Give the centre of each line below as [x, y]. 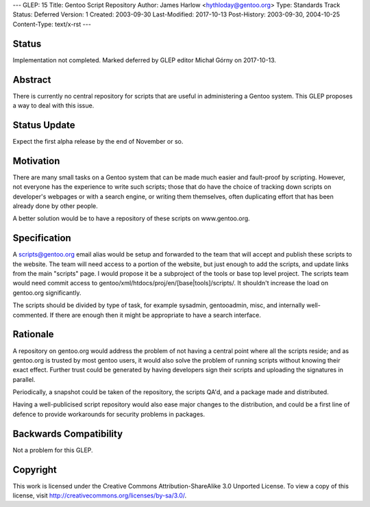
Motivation [36, 161]
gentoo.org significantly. [47, 292]
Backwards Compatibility [68, 433]
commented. [30, 315]
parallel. [24, 379]
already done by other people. [56, 206]
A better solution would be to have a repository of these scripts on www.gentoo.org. [131, 218]
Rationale [33, 334]
